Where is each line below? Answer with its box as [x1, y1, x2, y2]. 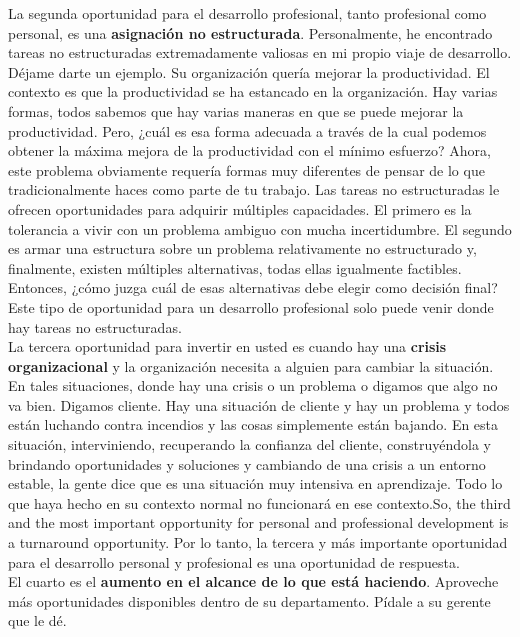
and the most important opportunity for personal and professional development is [8, 512, 509, 533]
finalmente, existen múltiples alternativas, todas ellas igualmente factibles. [8, 257, 462, 278]
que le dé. [8, 610, 67, 631]
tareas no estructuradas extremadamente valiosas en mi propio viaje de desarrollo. [8, 42, 512, 63]
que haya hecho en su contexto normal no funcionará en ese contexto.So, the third [8, 492, 511, 513]
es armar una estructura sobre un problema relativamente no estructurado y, [8, 238, 477, 259]
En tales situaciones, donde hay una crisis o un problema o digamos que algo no [8, 375, 498, 396]
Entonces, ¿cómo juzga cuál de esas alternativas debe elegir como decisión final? [8, 277, 498, 298]
